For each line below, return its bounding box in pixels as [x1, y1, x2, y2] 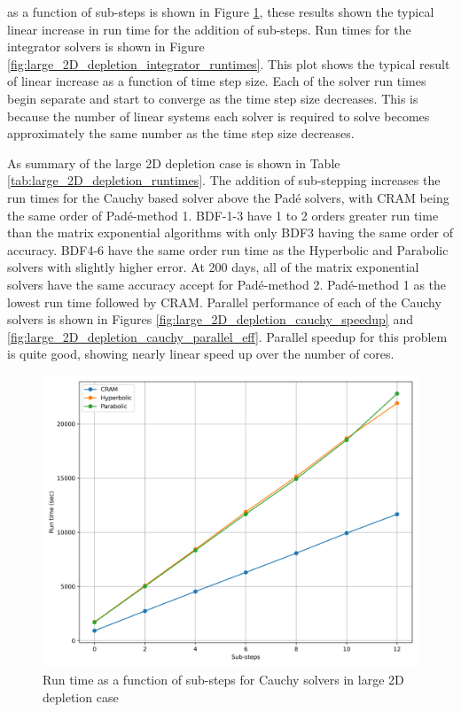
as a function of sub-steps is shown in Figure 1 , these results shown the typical [7, 3, 434, 20]
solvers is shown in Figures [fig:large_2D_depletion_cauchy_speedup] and [7, 310, 413, 329]
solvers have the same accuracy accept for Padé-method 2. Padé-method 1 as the [7, 275, 447, 293]
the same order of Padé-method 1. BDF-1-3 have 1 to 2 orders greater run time [7, 205, 439, 224]
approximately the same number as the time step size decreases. [7, 124, 355, 143]
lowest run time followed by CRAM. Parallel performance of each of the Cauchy [7, 292, 441, 311]
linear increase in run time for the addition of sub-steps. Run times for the [7, 19, 411, 38]
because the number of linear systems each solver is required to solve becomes [7, 106, 430, 125]
